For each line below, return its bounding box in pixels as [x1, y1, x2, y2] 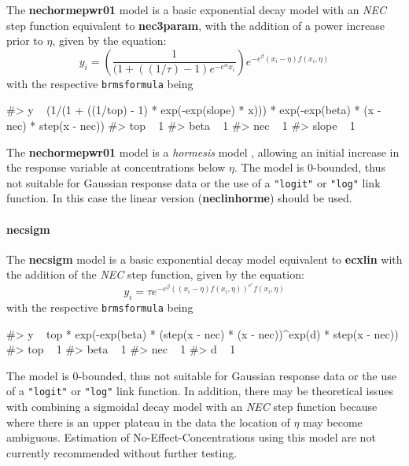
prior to [6, 32, 43, 49]
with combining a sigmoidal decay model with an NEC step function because [6, 398, 378, 415]
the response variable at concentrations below [6, 159, 226, 176]
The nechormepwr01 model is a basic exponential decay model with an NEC [6, 2, 386, 17]
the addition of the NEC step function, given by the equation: [6, 266, 304, 283]
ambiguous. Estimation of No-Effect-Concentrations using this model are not [6, 429, 376, 446]
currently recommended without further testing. [6, 444, 238, 460]
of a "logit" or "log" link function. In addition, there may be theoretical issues [6, 383, 393, 399]
